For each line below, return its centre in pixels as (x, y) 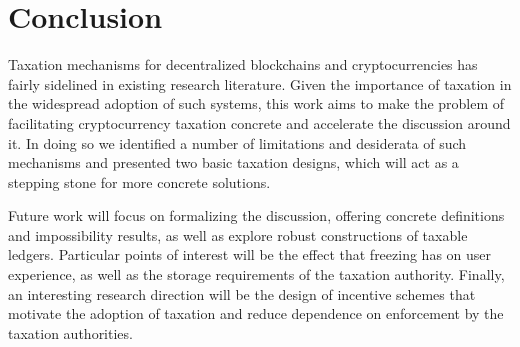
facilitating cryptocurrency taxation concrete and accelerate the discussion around (259, 122)
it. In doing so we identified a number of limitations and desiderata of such (237, 142)
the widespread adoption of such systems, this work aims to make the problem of (256, 103)
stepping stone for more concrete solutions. (139, 181)
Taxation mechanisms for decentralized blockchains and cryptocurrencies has (243, 64)
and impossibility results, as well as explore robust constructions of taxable (238, 234)
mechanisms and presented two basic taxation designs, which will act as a (233, 162)
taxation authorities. (70, 332)
